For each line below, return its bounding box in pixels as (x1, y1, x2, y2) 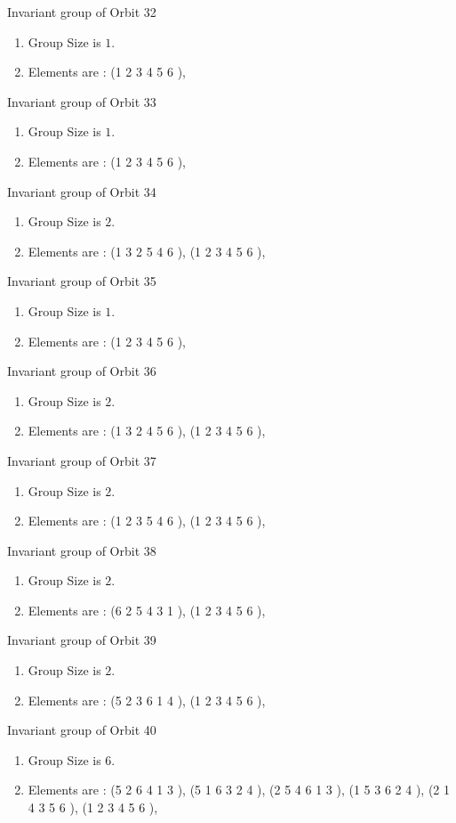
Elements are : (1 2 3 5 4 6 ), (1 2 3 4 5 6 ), (28, 511, 266, 530)
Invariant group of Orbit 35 (7, 272, 156, 290)
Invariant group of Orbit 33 (7, 92, 156, 110)
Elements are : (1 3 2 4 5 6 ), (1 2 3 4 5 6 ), (28, 421, 266, 440)
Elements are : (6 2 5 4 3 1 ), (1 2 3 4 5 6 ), (28, 600, 266, 619)
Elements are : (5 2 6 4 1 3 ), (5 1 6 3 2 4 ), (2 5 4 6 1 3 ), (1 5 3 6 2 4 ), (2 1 (28, 780, 451, 799)
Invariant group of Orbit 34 (7, 182, 156, 200)
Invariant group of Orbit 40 (7, 721, 156, 739)
